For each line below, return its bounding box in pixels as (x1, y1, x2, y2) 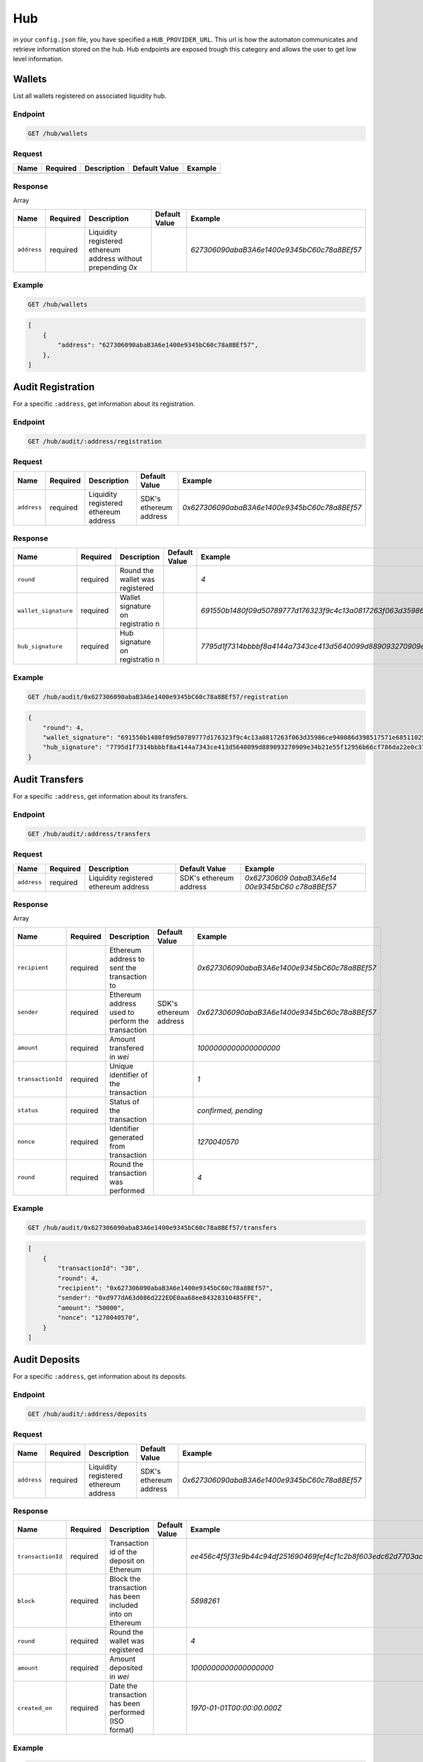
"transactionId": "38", (57, 1264, 140, 1272)
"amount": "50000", (57, 1304, 125, 1312)
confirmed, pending (197, 1105, 263, 1115)
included (109, 1601, 139, 1610)
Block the (109, 1574, 141, 1584)
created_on (17, 1704, 53, 1712)
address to (109, 954, 145, 963)
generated (109, 1132, 144, 1142)
